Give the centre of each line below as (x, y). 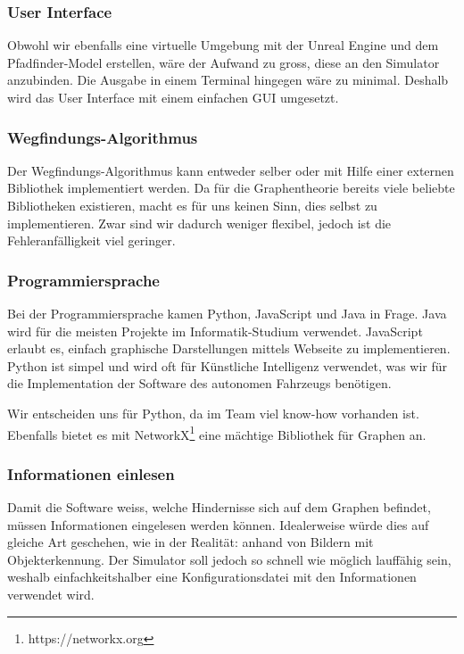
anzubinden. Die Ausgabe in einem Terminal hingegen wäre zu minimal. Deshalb (228, 80)
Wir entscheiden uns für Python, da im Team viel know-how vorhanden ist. (213, 413)
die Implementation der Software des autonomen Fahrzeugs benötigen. (199, 383)
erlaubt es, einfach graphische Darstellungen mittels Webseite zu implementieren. (229, 348)
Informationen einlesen (91, 473)
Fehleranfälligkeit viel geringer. (91, 240)
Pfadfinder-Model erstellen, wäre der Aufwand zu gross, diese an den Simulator (224, 62)
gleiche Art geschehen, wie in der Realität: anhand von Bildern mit (191, 542)
